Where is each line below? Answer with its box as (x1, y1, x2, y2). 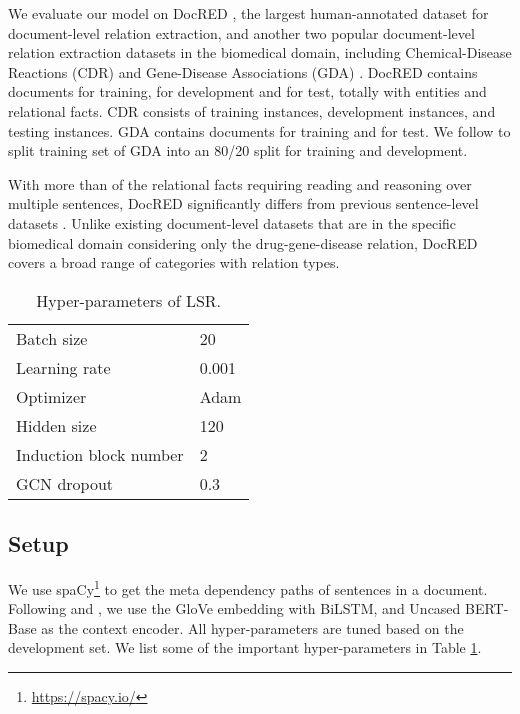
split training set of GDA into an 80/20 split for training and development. (8, 140, 468, 161)
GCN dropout (16, 471, 114, 495)
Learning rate (16, 355, 111, 379)
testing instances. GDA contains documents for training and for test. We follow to (8, 120, 511, 141)
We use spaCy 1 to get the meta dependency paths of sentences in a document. (8, 575, 488, 599)
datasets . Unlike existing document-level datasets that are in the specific (8, 212, 457, 233)
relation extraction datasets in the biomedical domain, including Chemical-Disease (8, 42, 512, 63)
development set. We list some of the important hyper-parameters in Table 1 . (8, 637, 482, 658)
